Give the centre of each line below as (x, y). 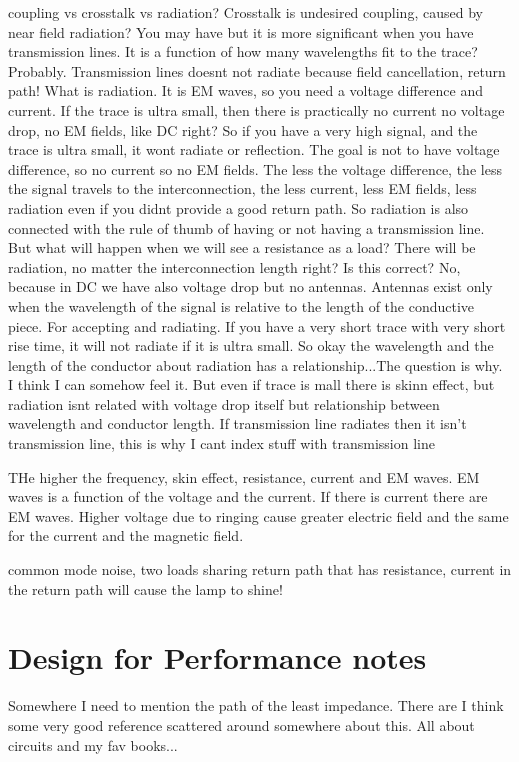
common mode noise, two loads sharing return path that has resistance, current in (260, 569)
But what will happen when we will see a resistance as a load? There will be (242, 247)
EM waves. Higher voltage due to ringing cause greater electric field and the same (258, 515)
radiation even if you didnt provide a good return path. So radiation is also (238, 207)
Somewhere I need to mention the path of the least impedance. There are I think (256, 705)
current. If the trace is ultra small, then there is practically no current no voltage (256, 109)
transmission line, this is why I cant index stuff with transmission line (221, 443)
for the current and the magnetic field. (126, 535)
